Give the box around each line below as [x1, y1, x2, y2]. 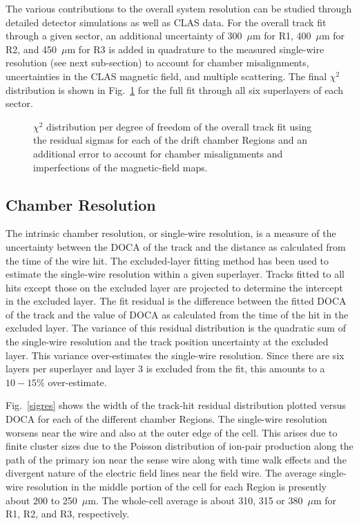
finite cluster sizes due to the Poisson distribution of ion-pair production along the [6, 439, 353, 453]
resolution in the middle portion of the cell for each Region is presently [26, 479, 327, 494]
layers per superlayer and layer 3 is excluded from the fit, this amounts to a [6, 361, 325, 376]
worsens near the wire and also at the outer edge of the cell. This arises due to [6, 425, 338, 439]
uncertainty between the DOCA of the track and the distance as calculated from [6, 239, 346, 254]
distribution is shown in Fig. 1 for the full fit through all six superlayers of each [6, 82, 343, 97]
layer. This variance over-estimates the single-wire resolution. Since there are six [6, 347, 345, 362]
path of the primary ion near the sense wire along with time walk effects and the [6, 452, 347, 466]
